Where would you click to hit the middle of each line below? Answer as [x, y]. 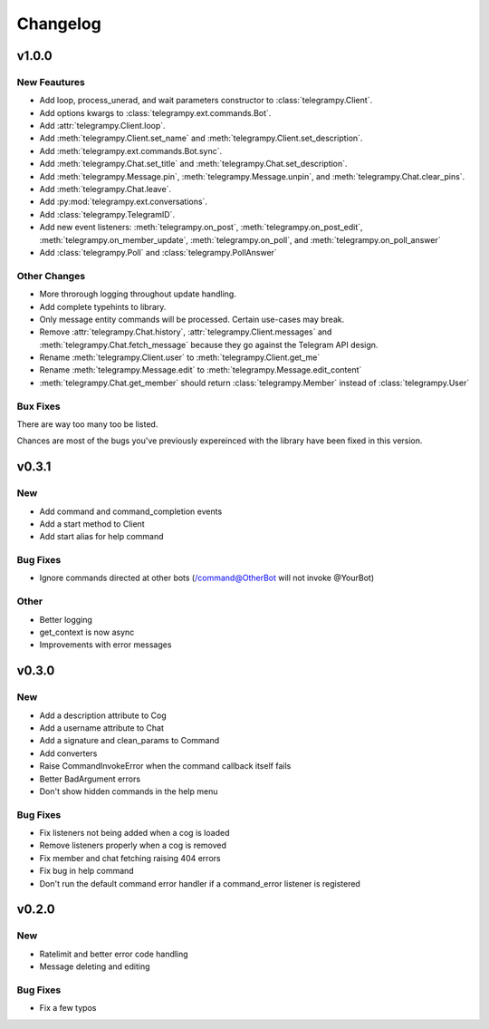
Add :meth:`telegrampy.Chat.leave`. [105, 189]
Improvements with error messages [105, 645]
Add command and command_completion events [131, 511]
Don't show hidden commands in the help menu [129, 791]
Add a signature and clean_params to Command [129, 741]
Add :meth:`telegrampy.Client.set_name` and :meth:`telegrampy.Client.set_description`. [201, 138]
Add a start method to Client [92, 524]
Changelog [59, 24]
